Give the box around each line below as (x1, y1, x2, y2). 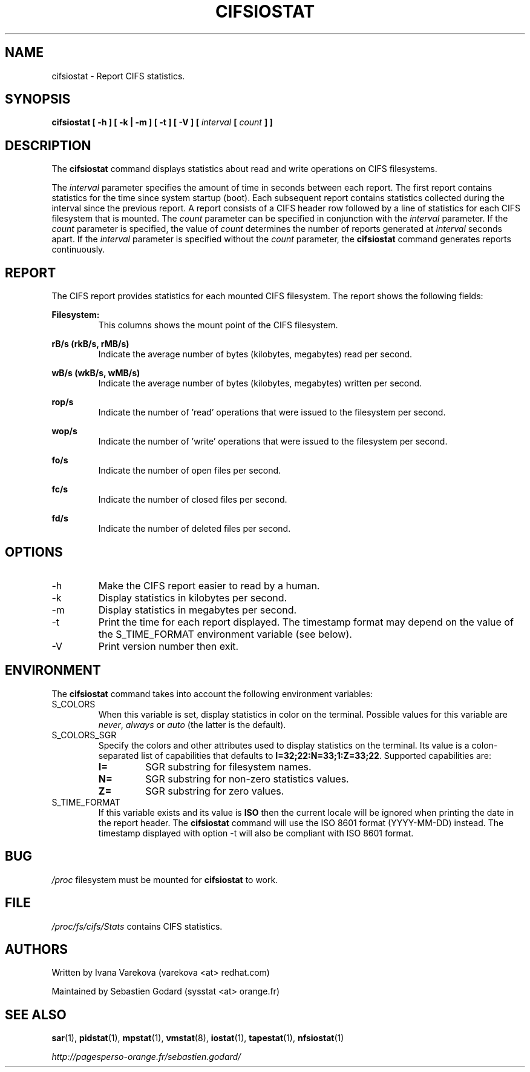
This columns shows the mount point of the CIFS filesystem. (98, 320, 338, 331)
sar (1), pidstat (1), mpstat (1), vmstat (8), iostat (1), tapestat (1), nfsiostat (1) (51, 1033, 344, 1044)
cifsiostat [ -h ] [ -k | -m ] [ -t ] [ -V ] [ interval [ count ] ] (51, 117, 273, 128)
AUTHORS (5, 941, 68, 957)
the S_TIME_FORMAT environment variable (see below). (98, 627, 352, 640)
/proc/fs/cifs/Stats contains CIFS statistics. (51, 921, 223, 931)
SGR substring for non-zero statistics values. (145, 772, 349, 785)
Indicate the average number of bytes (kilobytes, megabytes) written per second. (98, 378, 422, 389)
